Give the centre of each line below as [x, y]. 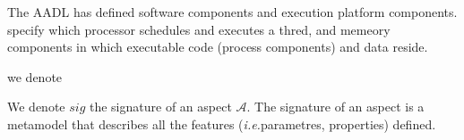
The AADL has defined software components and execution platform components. [232, 12]
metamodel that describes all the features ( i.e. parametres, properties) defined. [222, 124]
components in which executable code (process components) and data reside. [218, 47]
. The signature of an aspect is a [335, 107]
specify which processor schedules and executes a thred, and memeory [199, 29]
